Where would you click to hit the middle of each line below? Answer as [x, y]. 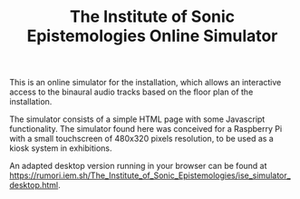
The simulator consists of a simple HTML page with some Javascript [137, 119]
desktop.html [34, 185]
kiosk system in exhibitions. [61, 148]
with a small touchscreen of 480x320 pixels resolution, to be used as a [141, 139]
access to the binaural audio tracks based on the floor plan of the [131, 92]
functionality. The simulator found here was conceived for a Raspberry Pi [146, 129]
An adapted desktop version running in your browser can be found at [138, 166]
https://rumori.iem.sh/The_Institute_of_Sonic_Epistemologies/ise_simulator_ [150, 175]
